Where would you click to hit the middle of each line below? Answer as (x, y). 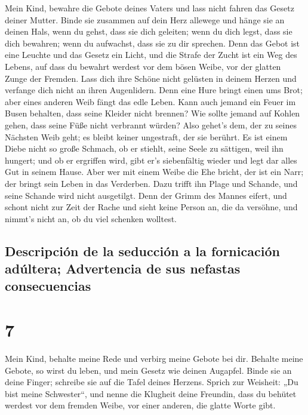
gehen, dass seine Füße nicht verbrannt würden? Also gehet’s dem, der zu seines (151, 124)
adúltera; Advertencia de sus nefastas (123, 268)
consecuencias (48, 286)
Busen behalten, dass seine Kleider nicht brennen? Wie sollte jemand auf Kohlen (153, 113)
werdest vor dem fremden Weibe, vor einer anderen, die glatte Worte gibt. (140, 405)
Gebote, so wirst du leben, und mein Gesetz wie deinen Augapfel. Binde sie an (148, 370)
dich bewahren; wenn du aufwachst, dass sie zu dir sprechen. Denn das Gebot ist (153, 43)
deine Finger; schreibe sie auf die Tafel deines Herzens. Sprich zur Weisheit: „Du (152, 382)
